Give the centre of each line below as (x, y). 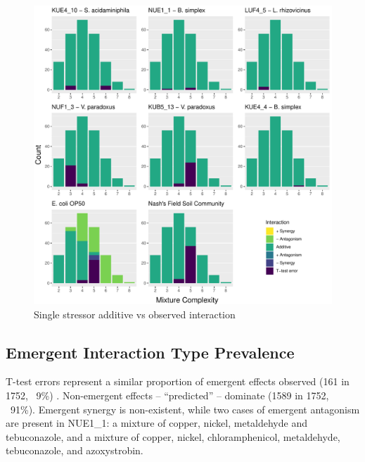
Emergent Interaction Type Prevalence (150, 352)
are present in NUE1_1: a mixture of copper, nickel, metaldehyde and (156, 423)
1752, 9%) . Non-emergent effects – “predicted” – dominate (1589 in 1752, (167, 395)
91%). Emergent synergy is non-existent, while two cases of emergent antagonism (185, 409)
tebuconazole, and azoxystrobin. (75, 450)
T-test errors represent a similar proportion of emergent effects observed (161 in (178, 381)
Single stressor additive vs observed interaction (135, 314)
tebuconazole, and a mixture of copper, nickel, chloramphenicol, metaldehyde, (173, 436)
